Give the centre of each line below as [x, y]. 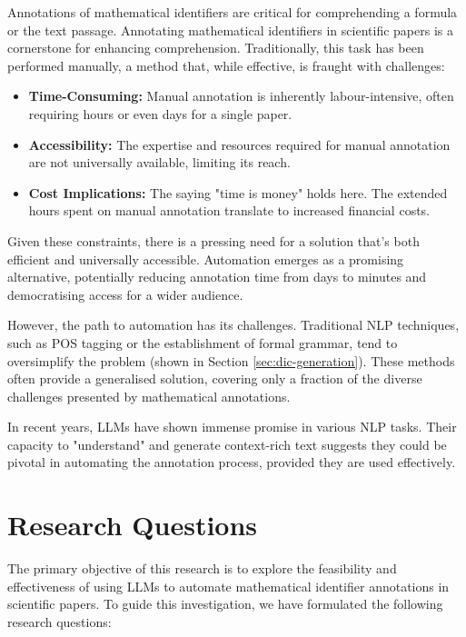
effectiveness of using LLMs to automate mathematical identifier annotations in [228, 586]
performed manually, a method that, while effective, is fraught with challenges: [226, 65]
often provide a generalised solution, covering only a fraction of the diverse [215, 378]
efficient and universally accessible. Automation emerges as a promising [206, 259]
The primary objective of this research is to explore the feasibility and [202, 568]
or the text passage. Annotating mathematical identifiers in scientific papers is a [230, 30]
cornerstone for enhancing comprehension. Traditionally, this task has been [216, 48]
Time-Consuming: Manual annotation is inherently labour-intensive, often [241, 96]
